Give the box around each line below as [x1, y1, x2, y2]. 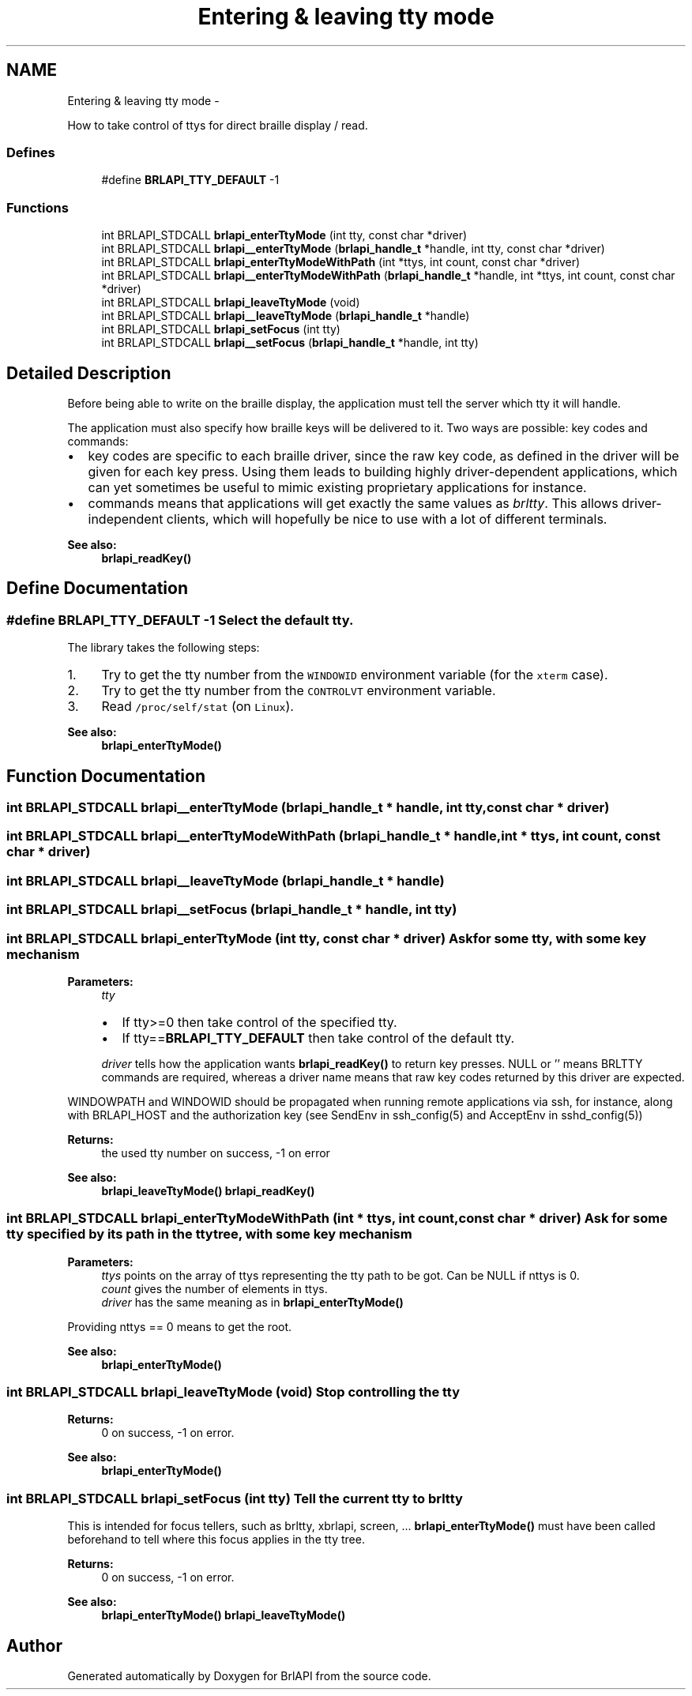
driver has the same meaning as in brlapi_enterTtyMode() [101, 1295, 404, 1309]
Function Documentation [6, 765, 205, 786]
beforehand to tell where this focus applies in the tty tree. [67, 1532, 365, 1547]
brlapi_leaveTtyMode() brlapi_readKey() [101, 1183, 315, 1198]
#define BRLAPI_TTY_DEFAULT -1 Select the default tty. [6, 611, 354, 628]
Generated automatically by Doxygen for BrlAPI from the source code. [67, 1668, 431, 1683]
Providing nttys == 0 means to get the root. [67, 1319, 292, 1333]
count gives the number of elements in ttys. [101, 1281, 328, 1296]
